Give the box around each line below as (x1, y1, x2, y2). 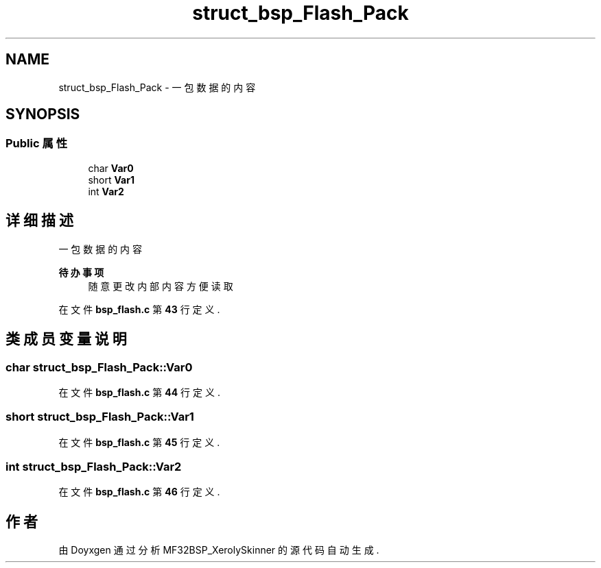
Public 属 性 (5, 136, 68, 151)
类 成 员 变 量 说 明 (5, 330, 127, 348)
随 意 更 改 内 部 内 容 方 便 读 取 (88, 280, 233, 292)
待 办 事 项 (58, 266, 104, 278)
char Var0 (88, 162, 134, 174)
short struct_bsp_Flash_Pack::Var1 (5, 410, 194, 424)
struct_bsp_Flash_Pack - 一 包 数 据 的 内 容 (58, 81, 256, 93)
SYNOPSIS (5, 106, 80, 123)
